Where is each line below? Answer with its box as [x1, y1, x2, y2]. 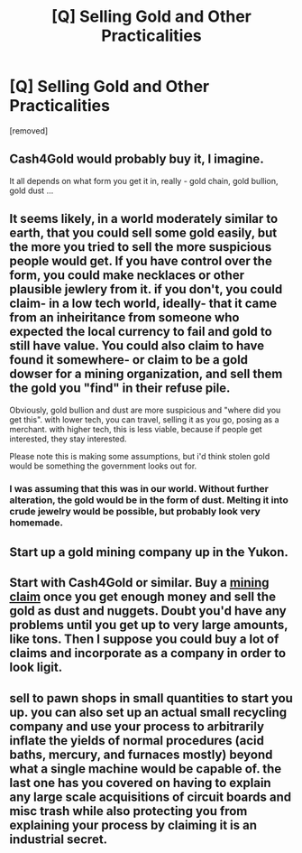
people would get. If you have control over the [9, 254, 272, 269]
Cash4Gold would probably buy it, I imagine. [9, 152, 264, 167]
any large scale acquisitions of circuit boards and [9, 789, 292, 804]
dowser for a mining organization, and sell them [9, 366, 283, 382]
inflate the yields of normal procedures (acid [9, 733, 264, 748]
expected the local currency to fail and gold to [9, 324, 272, 339]
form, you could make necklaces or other [9, 268, 245, 283]
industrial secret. [9, 831, 108, 847]
